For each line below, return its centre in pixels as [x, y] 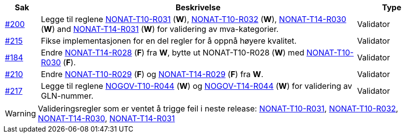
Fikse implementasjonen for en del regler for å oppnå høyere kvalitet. [169, 41]
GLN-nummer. [67, 96]
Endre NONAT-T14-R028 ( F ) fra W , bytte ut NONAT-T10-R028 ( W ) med [172, 53]
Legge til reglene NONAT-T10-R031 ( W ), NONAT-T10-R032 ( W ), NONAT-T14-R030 [193, 19]
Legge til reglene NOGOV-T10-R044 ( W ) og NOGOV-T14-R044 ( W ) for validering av [196, 86]
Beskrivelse [198, 7]
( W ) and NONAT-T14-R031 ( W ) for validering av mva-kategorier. [160, 29]
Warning [20, 113]
